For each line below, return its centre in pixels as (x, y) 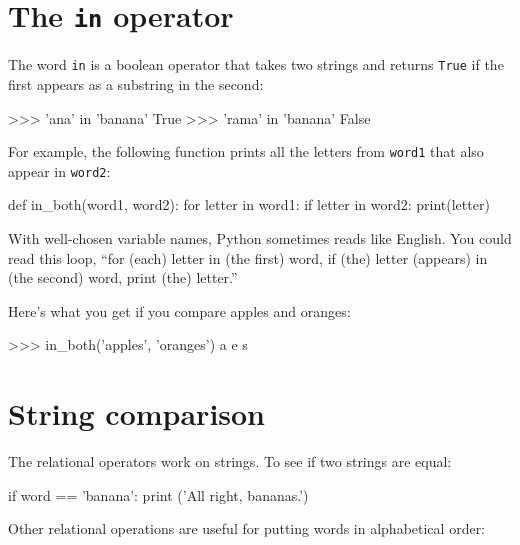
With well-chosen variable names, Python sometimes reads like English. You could (260, 238)
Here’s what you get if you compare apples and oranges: (179, 310)
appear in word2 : (59, 170)
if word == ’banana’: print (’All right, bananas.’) (158, 494)
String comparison (137, 413)
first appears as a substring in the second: (136, 83)
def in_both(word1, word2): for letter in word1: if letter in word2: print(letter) (249, 204)
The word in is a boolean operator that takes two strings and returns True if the (256, 64)
